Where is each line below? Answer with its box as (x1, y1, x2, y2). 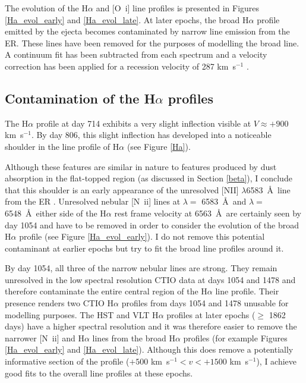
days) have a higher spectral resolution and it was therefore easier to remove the (5, 320, 297, 332)
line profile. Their (215, 285, 279, 297)
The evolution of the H (5, 2, 88, 14)
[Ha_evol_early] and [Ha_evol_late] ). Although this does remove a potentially (5, 343, 294, 356)
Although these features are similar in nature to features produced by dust (5, 160, 277, 172)
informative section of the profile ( (5, 355, 130, 368)
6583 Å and (201, 195, 247, 208)
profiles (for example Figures (183, 331, 288, 344)
